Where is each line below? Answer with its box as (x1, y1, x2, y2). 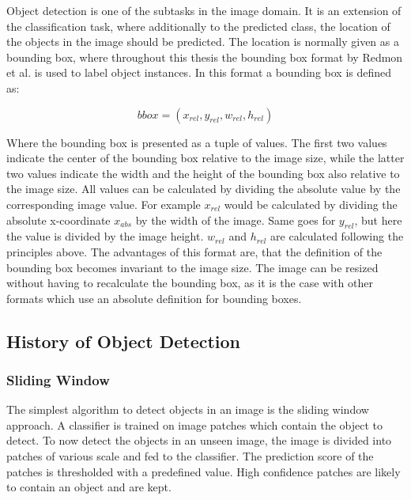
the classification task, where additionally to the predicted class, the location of (6, 17, 390, 34)
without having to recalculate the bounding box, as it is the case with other (6, 275, 373, 291)
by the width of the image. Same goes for (135, 211, 336, 228)
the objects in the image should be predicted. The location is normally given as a (6, 33, 399, 50)
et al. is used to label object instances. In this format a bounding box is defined (6, 64, 392, 81)
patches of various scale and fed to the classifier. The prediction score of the (6, 448, 374, 464)
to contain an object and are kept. (6, 479, 172, 495)
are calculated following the (270, 228, 404, 244)
